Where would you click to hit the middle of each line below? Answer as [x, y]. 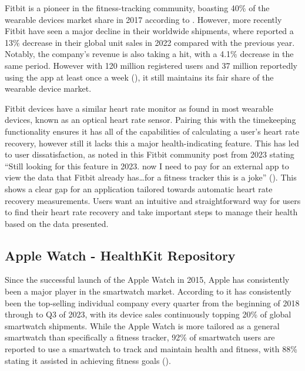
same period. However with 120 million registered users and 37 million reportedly [151, 65]
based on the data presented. [57, 223]
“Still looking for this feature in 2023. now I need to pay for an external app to [147, 166]
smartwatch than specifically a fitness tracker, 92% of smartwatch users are [140, 337]
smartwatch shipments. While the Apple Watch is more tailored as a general [142, 325]
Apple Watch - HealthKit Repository [120, 255]
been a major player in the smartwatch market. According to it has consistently [148, 291]
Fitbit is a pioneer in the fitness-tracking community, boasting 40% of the [137, 8]
